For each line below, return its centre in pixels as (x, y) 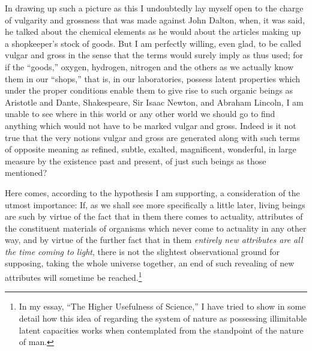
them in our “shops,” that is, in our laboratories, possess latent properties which (153, 78)
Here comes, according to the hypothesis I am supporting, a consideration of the (152, 192)
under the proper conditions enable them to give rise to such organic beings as (149, 90)
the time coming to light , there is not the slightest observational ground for (142, 251)
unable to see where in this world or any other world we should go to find (140, 114)
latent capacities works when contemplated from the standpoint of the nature (161, 330)
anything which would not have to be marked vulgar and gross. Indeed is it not (151, 125)
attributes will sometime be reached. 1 (73, 276)
